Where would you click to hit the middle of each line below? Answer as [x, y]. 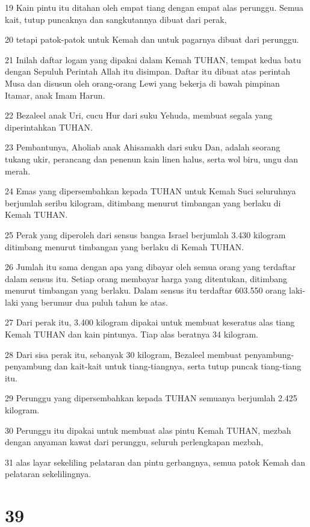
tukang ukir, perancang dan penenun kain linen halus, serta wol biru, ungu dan [151, 159]
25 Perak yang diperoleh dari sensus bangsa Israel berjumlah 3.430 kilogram [145, 234]
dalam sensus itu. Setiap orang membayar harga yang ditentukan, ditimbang [146, 278]
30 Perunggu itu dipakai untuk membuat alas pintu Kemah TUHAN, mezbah [148, 430]
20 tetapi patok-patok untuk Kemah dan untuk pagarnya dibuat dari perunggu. [152, 39]
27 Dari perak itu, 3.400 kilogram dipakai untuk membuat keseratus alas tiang [150, 322]
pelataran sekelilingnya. [48, 474]
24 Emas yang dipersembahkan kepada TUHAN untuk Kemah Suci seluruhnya [150, 191]
